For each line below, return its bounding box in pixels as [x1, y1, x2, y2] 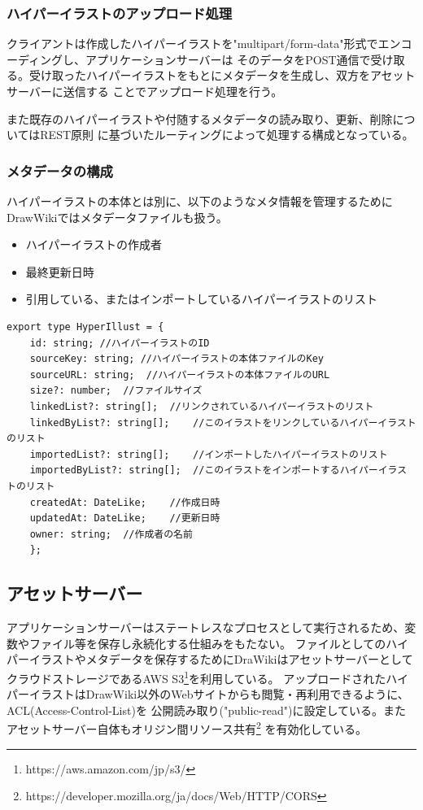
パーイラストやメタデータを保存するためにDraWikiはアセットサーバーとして [7, 651, 413, 668]
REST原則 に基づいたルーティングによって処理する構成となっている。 [40, 126, 414, 143]
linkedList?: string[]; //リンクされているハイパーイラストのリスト [29, 400, 374, 412]
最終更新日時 [25, 263, 94, 280]
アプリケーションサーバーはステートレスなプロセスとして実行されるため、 [7, 619, 405, 636]
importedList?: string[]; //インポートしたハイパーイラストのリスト [29, 448, 388, 460]
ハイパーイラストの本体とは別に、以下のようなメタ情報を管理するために [7, 193, 393, 209]
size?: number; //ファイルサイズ [29, 385, 203, 397]
